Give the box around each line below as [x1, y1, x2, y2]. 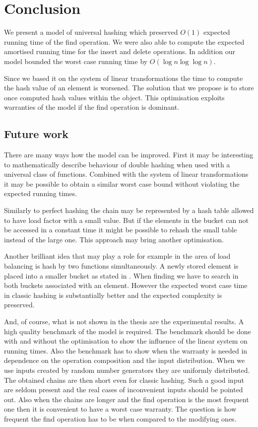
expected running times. [4, 188, 77, 199]
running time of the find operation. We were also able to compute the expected [4, 36, 245, 47]
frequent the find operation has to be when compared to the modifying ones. [4, 413, 237, 424]
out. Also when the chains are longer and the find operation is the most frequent [4, 394, 249, 404]
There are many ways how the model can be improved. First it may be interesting [4, 149, 254, 160]
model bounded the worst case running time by [4, 56, 148, 66]
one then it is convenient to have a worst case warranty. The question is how [4, 404, 237, 414]
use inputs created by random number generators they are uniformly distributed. [4, 364, 250, 375]
